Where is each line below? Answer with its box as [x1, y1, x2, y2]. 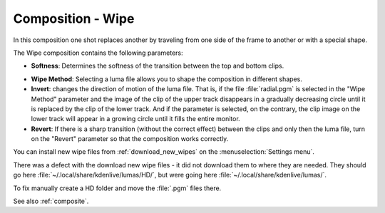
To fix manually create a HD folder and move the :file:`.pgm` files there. [13, 184, 222, 192]
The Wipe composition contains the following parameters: [13, 48, 183, 57]
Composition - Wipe [13, 11, 135, 26]
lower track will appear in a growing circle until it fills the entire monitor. [31, 115, 240, 123]
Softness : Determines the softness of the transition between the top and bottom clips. [31, 61, 284, 71]
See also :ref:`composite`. [13, 197, 89, 206]
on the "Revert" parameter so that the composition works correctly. [31, 135, 229, 143]
